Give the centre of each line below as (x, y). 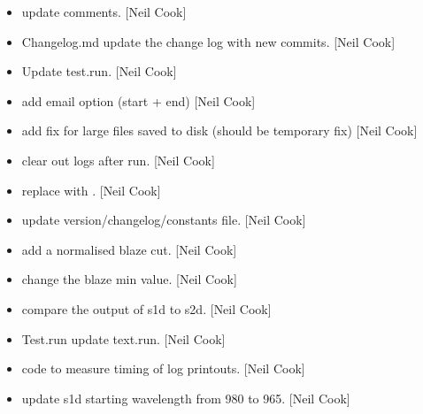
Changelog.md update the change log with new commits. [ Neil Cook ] (208, 41)
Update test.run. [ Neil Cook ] (99, 71)
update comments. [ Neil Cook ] (104, 11)
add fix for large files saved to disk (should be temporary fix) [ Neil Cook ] (219, 130)
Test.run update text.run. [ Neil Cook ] (123, 338)
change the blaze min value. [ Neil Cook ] (129, 279)
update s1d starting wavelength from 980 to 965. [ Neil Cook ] (186, 398)
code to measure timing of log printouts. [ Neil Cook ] (163, 368)
